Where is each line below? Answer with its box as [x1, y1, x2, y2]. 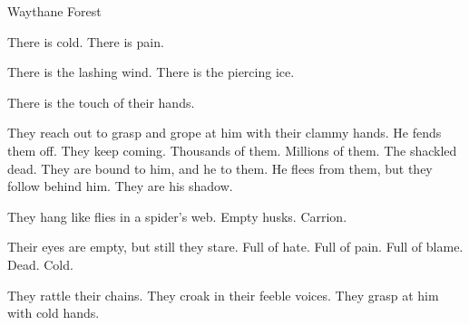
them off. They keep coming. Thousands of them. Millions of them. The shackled [7, 140, 457, 159]
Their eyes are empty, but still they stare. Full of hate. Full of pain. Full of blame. [7, 237, 464, 256]
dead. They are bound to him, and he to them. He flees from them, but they [7, 158, 433, 177]
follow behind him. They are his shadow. [7, 177, 233, 196]
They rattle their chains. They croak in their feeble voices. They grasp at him [7, 285, 439, 304]
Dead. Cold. [7, 254, 73, 273]
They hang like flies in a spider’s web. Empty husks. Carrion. [7, 206, 347, 225]
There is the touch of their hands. [7, 92, 195, 111]
